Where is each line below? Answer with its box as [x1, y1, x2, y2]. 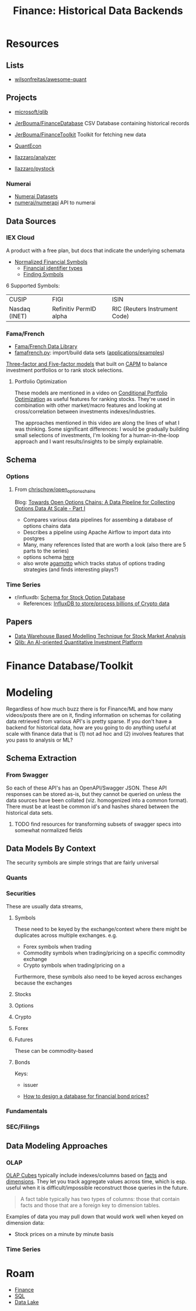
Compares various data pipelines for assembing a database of [23, 516, 173, 523]
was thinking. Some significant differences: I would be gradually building [14, 425, 190, 433]
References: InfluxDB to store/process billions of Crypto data [23, 600, 170, 607]
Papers [6, 617, 33, 627]
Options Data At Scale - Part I [14, 505, 86, 512]
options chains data [23, 522, 71, 529]
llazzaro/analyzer [14, 153, 57, 160]
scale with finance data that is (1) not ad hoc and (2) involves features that [6, 730, 184, 737]
